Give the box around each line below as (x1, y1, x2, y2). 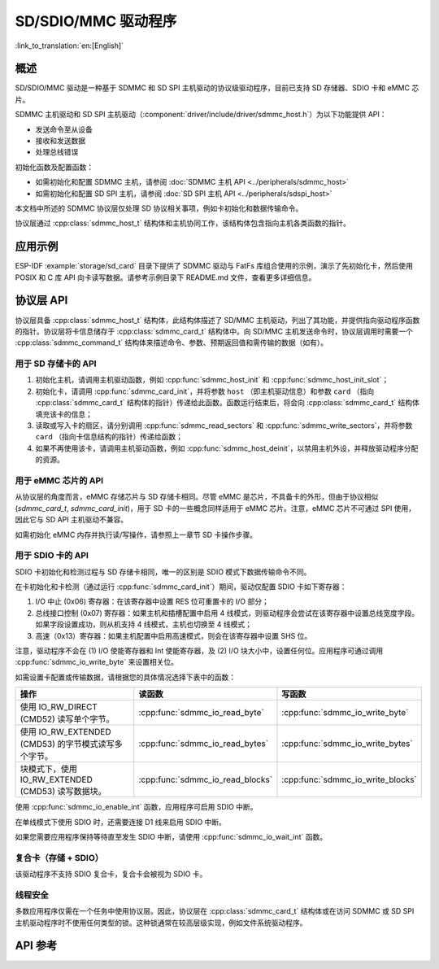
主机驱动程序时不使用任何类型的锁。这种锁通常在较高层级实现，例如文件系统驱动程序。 (15, 918, 307, 928)
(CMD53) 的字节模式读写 (20, 739, 115, 750)
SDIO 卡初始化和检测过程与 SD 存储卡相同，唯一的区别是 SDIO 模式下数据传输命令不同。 (15, 566, 311, 577)
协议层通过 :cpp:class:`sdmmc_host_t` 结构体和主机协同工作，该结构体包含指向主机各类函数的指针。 (15, 218, 351, 228)
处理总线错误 (35, 147, 79, 157)
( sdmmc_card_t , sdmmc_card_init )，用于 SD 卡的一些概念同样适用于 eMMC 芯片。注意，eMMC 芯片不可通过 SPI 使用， (15, 503, 416, 513)
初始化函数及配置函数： (15, 162, 93, 172)
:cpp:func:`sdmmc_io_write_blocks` (281, 774, 418, 785)
